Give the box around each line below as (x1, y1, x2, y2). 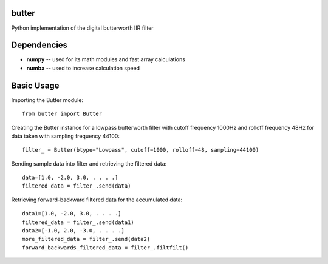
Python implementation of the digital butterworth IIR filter (11, 24, 154, 32)
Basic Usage (11, 80, 60, 90)
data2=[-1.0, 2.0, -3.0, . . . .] (22, 228, 125, 234)
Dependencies (11, 40, 68, 50)
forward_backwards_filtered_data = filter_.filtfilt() (22, 244, 189, 251)
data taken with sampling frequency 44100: (11, 132, 120, 140)
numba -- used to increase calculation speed (26, 64, 140, 72)
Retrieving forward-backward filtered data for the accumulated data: (11, 196, 183, 203)
